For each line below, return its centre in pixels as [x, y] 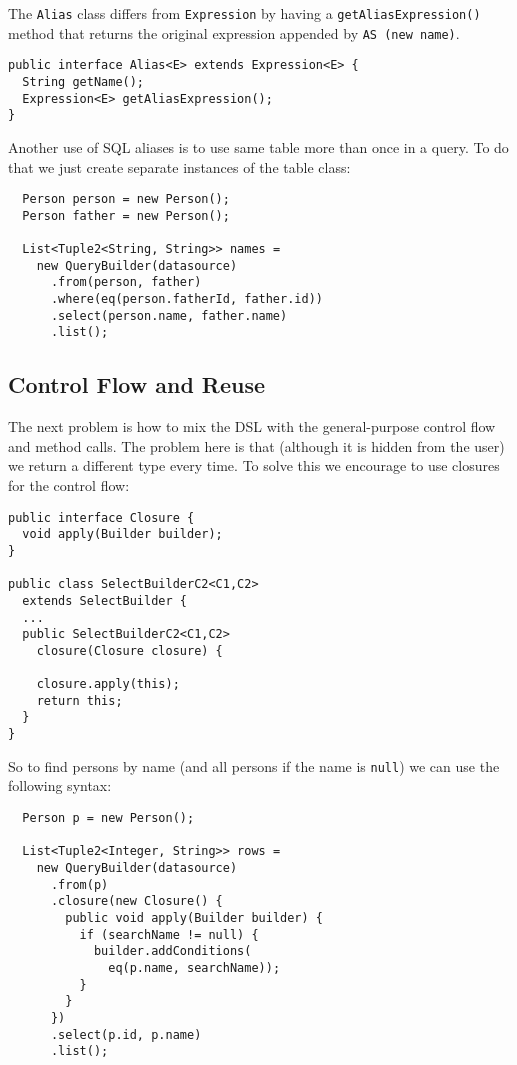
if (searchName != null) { [169, 934]
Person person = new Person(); [126, 199]
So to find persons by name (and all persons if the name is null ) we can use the [254, 765]
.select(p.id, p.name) [126, 1034]
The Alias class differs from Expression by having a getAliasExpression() [244, 13]
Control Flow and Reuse [137, 384]
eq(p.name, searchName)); [194, 967]
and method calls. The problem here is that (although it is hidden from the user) [256, 445]
